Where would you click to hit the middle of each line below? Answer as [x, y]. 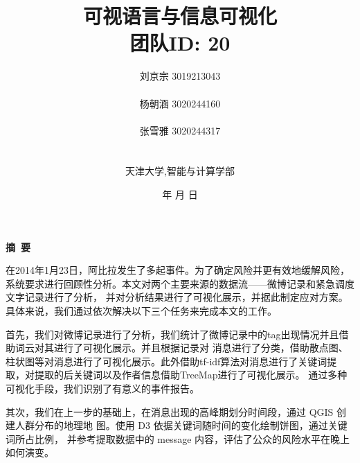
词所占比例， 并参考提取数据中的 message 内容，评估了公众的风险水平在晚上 [178, 438]
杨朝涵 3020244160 [180, 103]
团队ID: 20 [180, 43]
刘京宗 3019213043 [180, 76]
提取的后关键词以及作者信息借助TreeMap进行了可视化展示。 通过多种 [191, 375]
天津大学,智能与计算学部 [180, 171]
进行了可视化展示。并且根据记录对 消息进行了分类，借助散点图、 [201, 348]
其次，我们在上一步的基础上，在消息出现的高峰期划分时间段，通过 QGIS [170, 411]
